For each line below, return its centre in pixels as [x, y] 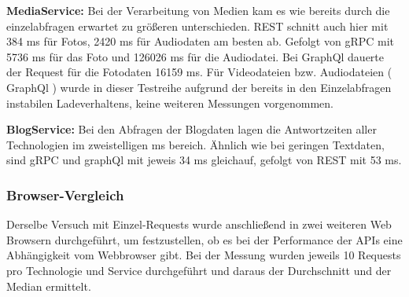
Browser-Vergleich [65, 194]
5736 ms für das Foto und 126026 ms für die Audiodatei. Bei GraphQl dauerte [195, 56]
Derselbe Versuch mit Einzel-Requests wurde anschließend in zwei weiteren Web [199, 224]
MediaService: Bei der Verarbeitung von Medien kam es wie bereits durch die [198, 10]
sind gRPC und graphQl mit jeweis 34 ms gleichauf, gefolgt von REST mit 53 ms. [204, 160]
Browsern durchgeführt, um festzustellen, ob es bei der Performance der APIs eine [204, 239]
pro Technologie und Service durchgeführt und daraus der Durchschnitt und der [199, 270]
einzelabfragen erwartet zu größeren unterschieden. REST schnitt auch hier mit [197, 26]
